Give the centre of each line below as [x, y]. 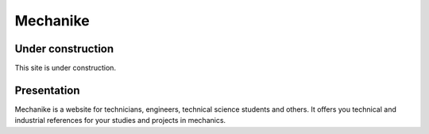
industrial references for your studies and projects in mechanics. [120, 121]
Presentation [47, 90]
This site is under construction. [66, 68]
